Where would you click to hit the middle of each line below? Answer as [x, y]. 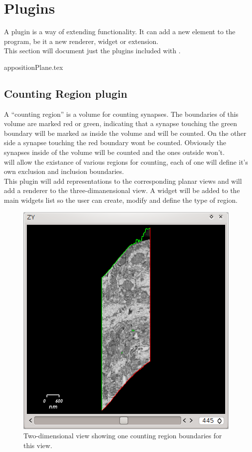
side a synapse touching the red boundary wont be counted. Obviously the [115, 142]
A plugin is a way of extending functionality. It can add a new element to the [120, 32]
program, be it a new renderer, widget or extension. [81, 41]
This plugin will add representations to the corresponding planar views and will [123, 181]
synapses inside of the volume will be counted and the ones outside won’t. [114, 152]
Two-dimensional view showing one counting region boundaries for [123, 436]
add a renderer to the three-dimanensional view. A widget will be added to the [122, 190]
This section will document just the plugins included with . [92, 51]
